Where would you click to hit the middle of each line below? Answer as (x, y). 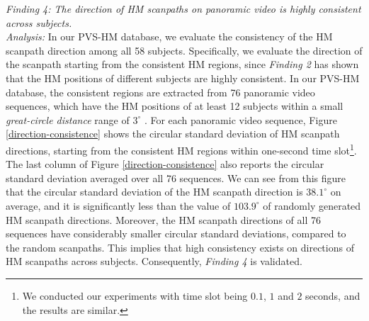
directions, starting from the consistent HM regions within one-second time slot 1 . (181, 149)
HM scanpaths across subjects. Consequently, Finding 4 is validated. (154, 261)
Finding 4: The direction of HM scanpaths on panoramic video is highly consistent (183, 9)
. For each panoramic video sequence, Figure (240, 119)
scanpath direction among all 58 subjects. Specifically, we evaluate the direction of (184, 50)
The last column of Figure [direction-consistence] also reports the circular (165, 164)
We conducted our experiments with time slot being (135, 295)
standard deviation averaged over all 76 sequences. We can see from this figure (176, 178)
